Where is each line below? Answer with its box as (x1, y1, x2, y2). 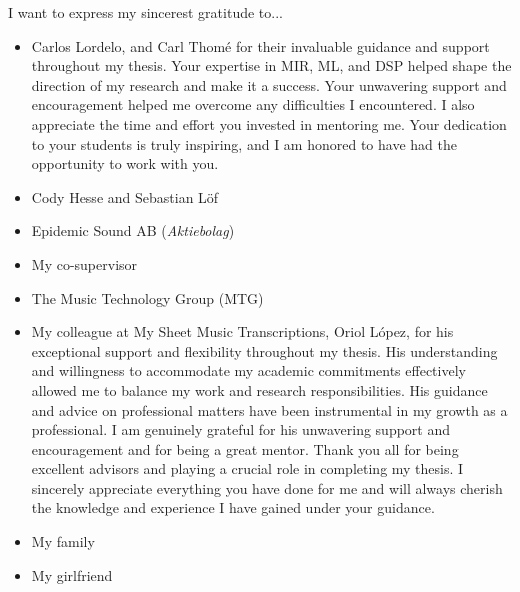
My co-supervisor (31, 253, 138, 274)
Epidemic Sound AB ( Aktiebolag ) (31, 220, 235, 241)
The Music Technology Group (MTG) (31, 287, 264, 308)
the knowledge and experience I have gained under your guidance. (31, 497, 435, 518)
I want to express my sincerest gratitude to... (8, 2, 283, 22)
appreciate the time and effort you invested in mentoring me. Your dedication (31, 113, 507, 134)
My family (31, 531, 95, 552)
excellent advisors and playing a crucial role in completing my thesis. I (31, 458, 464, 479)
